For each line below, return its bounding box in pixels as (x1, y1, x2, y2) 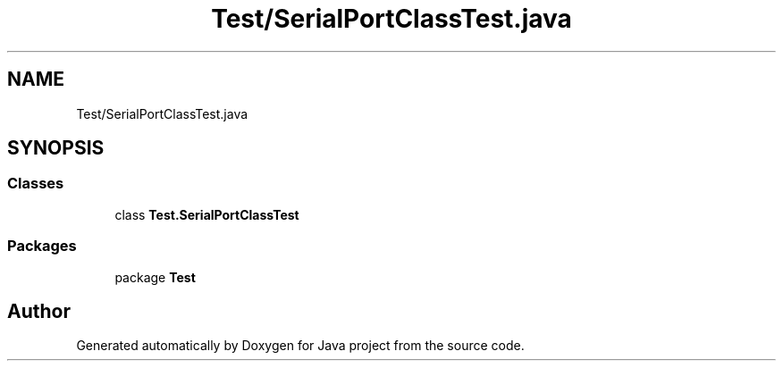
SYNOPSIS (7, 137, 105, 160)
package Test (114, 269, 196, 285)
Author (7, 299, 71, 322)
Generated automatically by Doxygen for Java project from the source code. (76, 338, 525, 354)
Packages (7, 237, 77, 255)
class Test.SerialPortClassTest (114, 206, 299, 222)
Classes (7, 174, 64, 193)
